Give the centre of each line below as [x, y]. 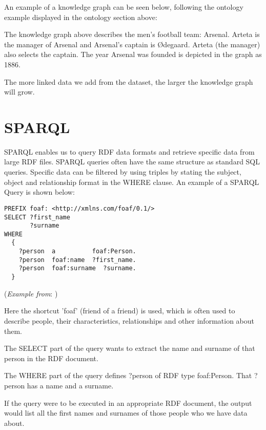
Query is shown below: [39, 192]
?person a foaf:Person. [77, 251]
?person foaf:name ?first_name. [77, 260]
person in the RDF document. [51, 358]
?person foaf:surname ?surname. [77, 268]
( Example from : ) [31, 293]
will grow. [19, 92]
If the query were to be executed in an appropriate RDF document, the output [128, 403]
